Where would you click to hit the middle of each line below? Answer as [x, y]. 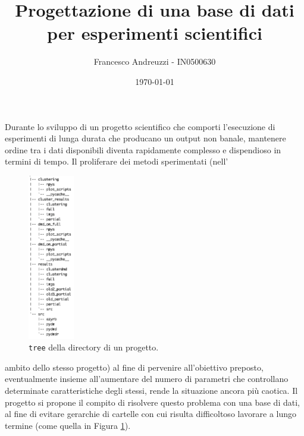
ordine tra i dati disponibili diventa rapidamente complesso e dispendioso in [143, 149]
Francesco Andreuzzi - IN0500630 [155, 61]
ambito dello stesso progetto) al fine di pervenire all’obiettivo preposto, [134, 367]
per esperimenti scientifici [155, 33]
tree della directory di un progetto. [94, 347]
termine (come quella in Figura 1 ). [68, 425]
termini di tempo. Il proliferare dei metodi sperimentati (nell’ [117, 161]
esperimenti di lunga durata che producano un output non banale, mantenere [145, 138]
